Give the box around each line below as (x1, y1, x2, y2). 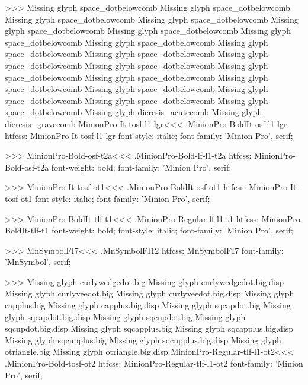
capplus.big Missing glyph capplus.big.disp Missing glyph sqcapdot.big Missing (5, 299, 291, 311)
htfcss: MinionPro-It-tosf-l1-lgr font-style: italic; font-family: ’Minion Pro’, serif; (5, 129, 293, 141)
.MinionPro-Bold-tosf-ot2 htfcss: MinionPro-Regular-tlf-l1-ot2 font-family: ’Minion (5, 357, 303, 370)
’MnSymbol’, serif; (5, 255, 71, 268)
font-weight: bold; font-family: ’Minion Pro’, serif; (51, 160, 232, 173)
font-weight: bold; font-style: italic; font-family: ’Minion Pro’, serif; (52, 224, 293, 236)
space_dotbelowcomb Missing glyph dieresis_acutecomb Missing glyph (5, 106, 262, 118)
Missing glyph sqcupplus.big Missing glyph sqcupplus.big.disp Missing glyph (5, 333, 281, 346)
